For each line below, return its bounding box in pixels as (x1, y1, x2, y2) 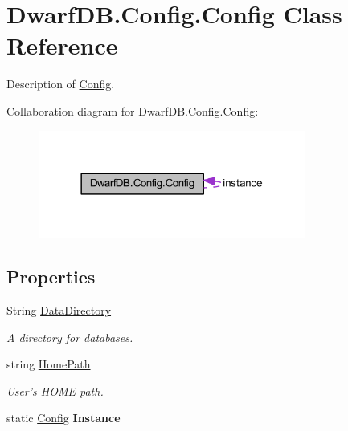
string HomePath (6, 356, 91, 372)
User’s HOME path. (6, 382, 104, 399)
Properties (6, 264, 96, 289)
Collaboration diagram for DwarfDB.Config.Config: (6, 102, 259, 119)
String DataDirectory (6, 301, 112, 318)
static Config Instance (6, 409, 121, 426)
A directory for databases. (6, 328, 133, 345)
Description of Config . (6, 75, 115, 92)
